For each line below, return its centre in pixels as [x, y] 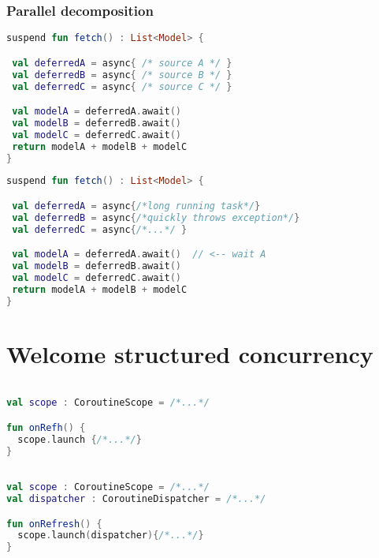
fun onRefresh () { [54, 524]
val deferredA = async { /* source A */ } [122, 63]
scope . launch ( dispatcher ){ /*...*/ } [111, 536]
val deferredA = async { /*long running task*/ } [136, 206]
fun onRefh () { [46, 427]
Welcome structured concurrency [190, 353]
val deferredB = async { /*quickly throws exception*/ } [156, 217]
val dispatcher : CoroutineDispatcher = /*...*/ [136, 499]
